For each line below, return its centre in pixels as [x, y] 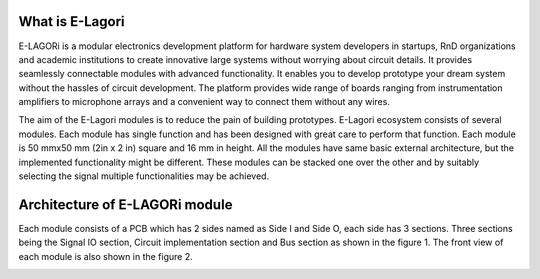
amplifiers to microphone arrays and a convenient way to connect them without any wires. [204, 102]
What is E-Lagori [71, 21]
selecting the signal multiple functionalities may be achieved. [144, 176]
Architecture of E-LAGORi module [125, 204]
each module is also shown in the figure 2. [106, 256]
